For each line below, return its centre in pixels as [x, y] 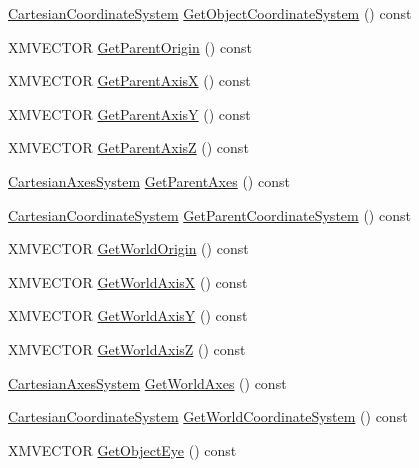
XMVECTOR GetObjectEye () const [122, 449]
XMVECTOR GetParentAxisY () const [129, 113]
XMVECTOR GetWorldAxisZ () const [127, 348]
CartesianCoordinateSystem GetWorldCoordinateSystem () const [208, 416]
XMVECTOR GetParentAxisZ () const [128, 147]
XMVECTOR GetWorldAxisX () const [128, 281]
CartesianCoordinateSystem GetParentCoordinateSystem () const [209, 214]
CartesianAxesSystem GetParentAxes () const [149, 180]
